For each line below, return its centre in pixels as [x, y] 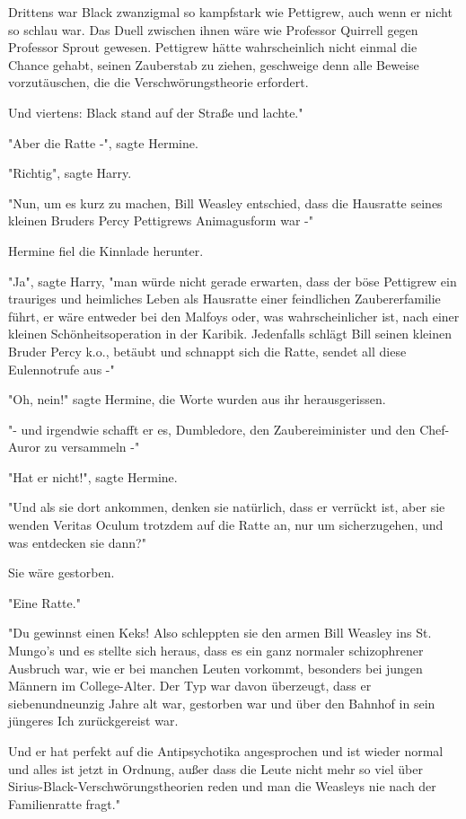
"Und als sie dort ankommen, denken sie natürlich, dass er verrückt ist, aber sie [227, 507]
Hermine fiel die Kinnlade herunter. [106, 250]
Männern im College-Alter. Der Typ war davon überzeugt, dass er [190, 686]
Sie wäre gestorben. [62, 572]
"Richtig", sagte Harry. [70, 173]
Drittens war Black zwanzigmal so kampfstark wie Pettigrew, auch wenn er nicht [230, 12]
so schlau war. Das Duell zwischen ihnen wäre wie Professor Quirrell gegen [213, 29]
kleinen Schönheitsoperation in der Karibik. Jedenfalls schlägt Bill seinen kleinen [230, 334]
